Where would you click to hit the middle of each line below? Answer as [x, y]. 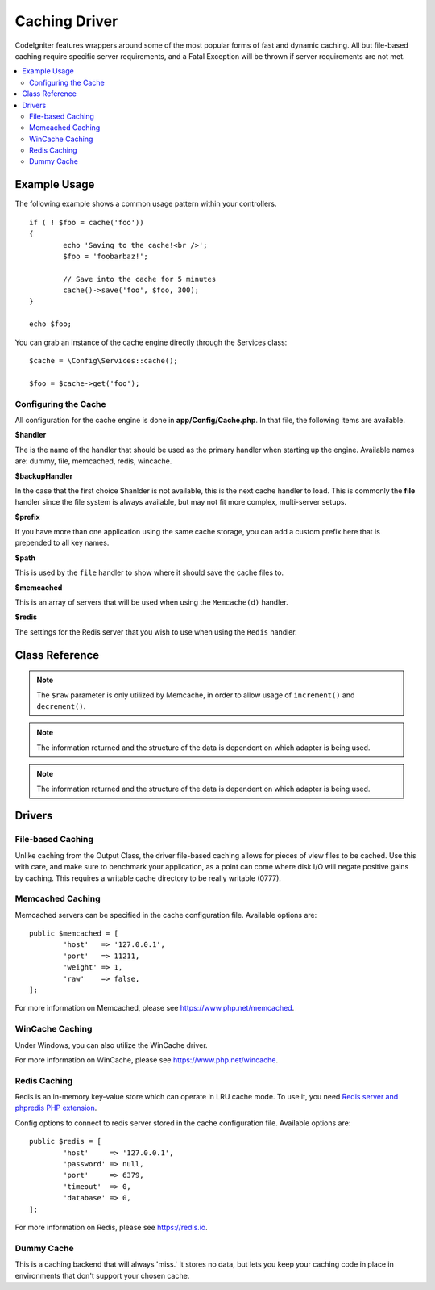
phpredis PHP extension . [56, 1108]
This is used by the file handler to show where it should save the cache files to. [149, 572]
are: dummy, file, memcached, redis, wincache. [93, 461]
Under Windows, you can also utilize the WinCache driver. [112, 1045]
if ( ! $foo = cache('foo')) [87, 222]
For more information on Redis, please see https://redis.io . [112, 1227]
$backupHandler [44, 475]
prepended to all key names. [62, 543]
